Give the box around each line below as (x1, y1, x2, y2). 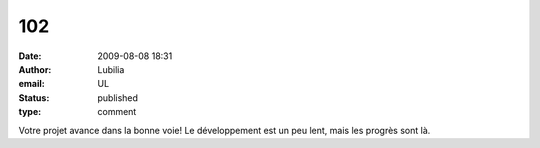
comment (97, 106, 137, 118)
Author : (18, 63, 52, 75)
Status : (18, 91, 50, 104)
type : (18, 106, 42, 118)
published (97, 91, 139, 104)
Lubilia (97, 63, 125, 75)
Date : (18, 50, 42, 62)
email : (18, 78, 45, 90)
